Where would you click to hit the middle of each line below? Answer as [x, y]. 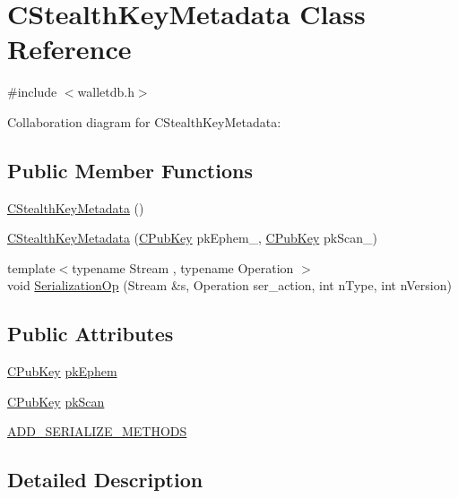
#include [32, 92]
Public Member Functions [130, 170]
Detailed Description [105, 480]
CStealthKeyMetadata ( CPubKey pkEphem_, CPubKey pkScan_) [192, 238]
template [31, 267]
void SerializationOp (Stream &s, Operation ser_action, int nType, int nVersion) [229, 285]
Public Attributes [91, 334]
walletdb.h [106, 92]
